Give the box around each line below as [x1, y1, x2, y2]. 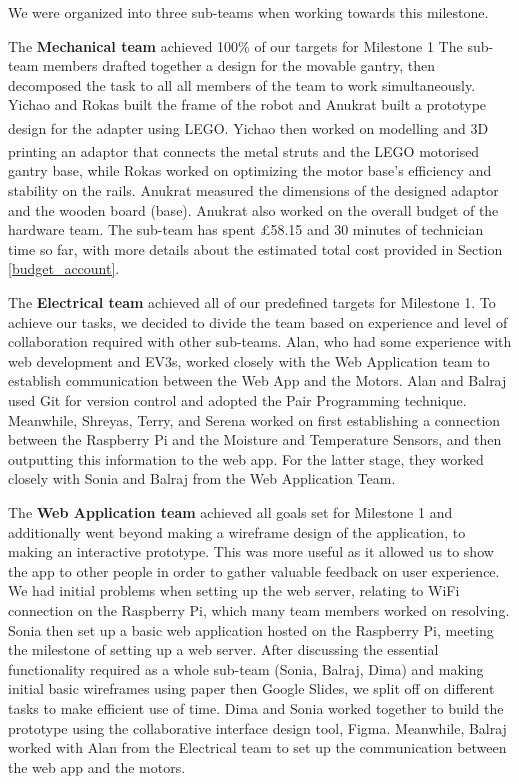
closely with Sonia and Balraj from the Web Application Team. [8, 468, 396, 489]
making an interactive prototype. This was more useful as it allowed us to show [8, 541, 494, 562]
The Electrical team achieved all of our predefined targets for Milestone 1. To [8, 292, 496, 313]
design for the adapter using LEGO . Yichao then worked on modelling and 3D [8, 117, 489, 138]
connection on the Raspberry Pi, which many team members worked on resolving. [8, 599, 510, 620]
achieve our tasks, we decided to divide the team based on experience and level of [8, 311, 508, 332]
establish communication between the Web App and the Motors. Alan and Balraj [8, 370, 507, 391]
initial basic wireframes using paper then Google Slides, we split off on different [8, 678, 495, 699]
